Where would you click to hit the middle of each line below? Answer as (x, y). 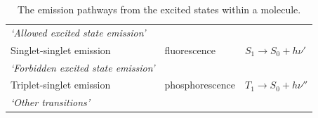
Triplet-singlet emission (61, 85)
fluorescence (190, 50)
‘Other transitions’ (51, 102)
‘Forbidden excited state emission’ (83, 67)
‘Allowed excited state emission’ (78, 32)
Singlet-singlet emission (61, 50)
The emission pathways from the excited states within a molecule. (159, 9)
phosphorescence (200, 85)
